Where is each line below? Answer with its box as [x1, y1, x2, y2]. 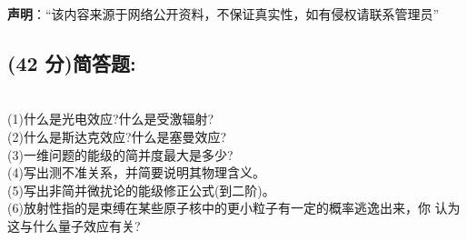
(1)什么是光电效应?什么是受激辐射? [7, 109, 214, 128]
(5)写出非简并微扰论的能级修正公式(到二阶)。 [7, 180, 275, 199]
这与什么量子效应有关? [7, 216, 141, 235]
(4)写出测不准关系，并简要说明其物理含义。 [7, 163, 265, 182]
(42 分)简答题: [7, 48, 136, 76]
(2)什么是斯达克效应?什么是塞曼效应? [7, 126, 227, 146]
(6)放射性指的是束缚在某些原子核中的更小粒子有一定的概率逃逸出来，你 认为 [7, 198, 461, 217]
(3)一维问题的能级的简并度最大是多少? [7, 145, 233, 164]
